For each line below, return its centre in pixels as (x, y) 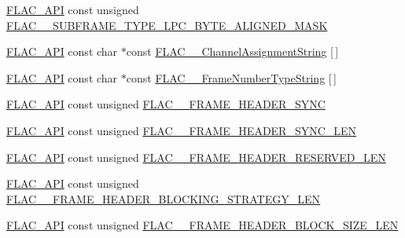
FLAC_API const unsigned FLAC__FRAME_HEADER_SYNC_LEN (182, 130)
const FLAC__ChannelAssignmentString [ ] (232, 51)
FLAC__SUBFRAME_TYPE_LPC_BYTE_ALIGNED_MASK (167, 25)
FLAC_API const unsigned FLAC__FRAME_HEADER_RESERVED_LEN (196, 157)
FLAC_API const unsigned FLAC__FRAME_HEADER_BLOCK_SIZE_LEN (202, 225)
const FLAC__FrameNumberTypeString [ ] (231, 77)
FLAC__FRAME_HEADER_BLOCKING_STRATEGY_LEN (164, 198)
